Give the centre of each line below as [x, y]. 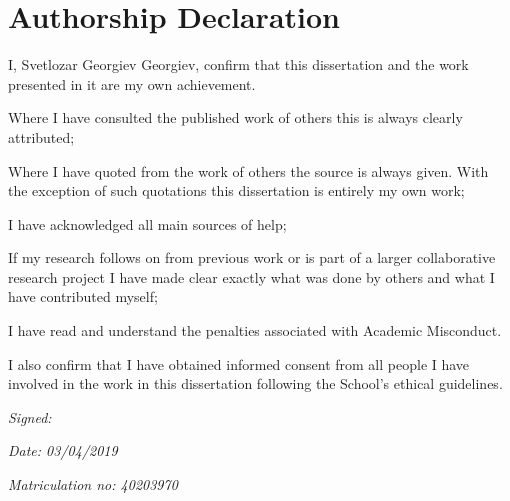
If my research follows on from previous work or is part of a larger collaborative [252, 257]
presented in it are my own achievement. [132, 83]
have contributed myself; [83, 296]
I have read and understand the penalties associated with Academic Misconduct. [255, 330]
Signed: [30, 416]
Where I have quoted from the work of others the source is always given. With [248, 170]
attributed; [41, 136]
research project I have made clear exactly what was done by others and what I [251, 276]
